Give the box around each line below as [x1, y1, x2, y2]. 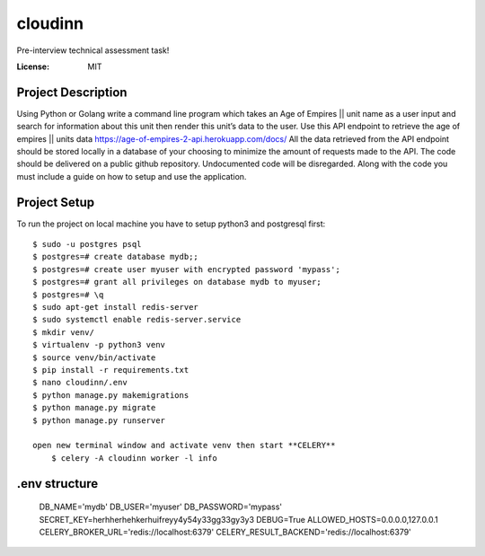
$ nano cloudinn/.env [32, 377, 128, 388]
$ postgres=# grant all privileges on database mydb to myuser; [32, 277, 322, 287]
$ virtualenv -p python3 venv [32, 340, 166, 350]
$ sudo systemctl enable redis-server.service [32, 314, 242, 325]
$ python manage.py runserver [32, 415, 166, 426]
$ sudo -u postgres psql [32, 239, 142, 250]
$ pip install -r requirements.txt [32, 365, 190, 375]
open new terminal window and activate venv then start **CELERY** [32, 440, 336, 451]
